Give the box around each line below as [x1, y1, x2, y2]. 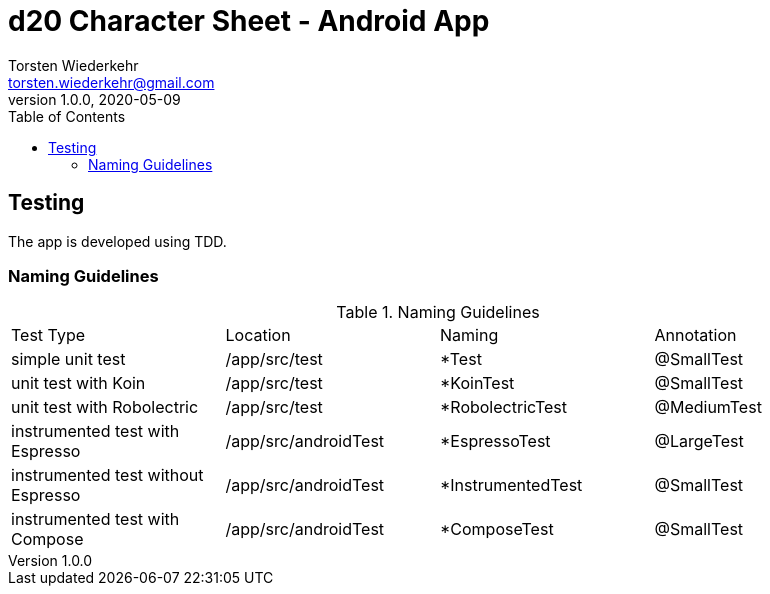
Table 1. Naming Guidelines [336, 302, 540, 323]
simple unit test [11, 349, 126, 370]
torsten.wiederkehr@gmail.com [8, 73, 215, 91]
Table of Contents [8, 107, 126, 125]
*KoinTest [440, 373, 515, 394]
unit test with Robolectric [11, 397, 199, 418]
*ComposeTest [440, 519, 554, 540]
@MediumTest [654, 397, 762, 418]
